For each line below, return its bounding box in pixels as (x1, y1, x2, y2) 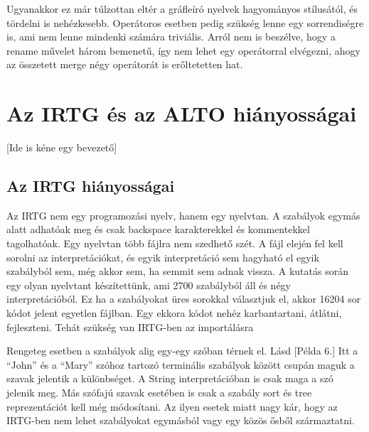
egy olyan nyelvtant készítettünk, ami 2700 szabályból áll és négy (6, 277, 291, 292)
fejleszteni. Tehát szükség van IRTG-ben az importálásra (6, 319, 254, 334)
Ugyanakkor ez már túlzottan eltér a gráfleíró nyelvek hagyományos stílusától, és (6, 1, 358, 16)
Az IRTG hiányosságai (6, 175, 175, 197)
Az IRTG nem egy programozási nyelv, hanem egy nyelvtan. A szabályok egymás (6, 207, 360, 222)
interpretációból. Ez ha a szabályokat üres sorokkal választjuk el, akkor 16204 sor (6, 291, 361, 306)
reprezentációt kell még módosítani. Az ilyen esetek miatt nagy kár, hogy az (6, 399, 338, 414)
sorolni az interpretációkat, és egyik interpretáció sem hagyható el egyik (6, 249, 319, 264)
